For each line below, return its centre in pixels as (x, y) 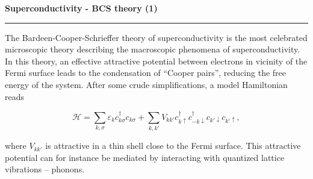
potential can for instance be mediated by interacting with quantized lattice (145, 157)
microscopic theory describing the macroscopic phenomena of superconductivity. (153, 49)
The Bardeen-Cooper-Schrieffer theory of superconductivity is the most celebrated (156, 37)
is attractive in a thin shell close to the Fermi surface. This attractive (173, 146)
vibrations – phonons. (45, 169)
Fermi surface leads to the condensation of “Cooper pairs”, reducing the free (146, 73)
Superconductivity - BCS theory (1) (81, 8)
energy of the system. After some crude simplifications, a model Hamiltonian (146, 84)
